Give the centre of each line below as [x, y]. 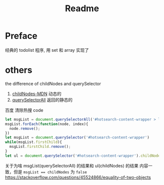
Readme [82, 9]
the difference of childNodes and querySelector [53, 83]
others [19, 70]
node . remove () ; [25, 128]
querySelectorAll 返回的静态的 [42, 100]
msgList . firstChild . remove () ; [40, 147]
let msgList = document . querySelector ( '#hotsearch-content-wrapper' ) [77, 138]
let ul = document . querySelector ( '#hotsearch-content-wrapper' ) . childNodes [84, 156]
